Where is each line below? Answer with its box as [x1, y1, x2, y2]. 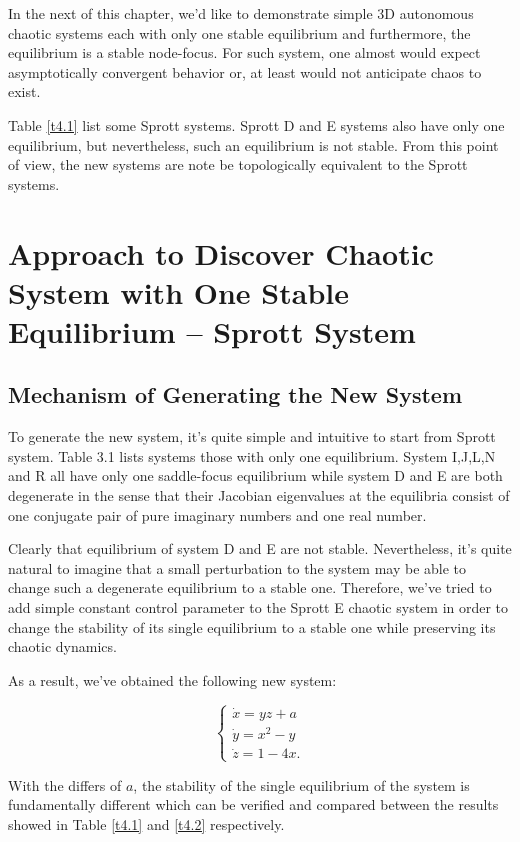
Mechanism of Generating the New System [8, 379, 463, 410]
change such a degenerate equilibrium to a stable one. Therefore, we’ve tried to [8, 577, 492, 598]
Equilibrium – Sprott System [8, 310, 416, 351]
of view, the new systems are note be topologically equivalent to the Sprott [8, 154, 468, 175]
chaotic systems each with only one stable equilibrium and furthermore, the [8, 22, 471, 43]
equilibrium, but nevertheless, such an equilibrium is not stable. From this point [8, 134, 499, 155]
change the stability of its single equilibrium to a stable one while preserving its [8, 616, 496, 637]
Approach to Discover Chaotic [8, 232, 434, 273]
